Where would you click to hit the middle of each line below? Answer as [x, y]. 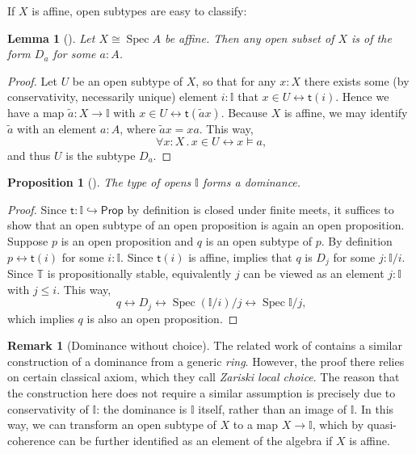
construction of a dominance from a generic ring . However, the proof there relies [206, 361]
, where [138, 128]
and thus [29, 155]
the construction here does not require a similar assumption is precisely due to [202, 393]
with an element [57, 128]
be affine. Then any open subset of [249, 38]
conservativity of [48, 408]
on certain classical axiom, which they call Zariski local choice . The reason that [204, 377]
